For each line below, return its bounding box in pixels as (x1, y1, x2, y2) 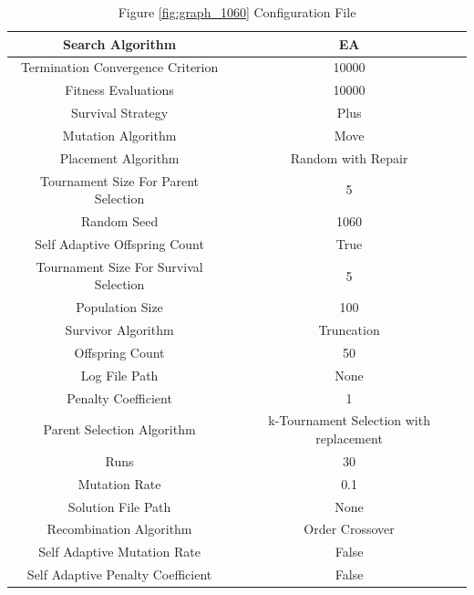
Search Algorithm (62, 34, 177, 53)
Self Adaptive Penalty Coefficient (26, 565, 212, 584)
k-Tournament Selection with (268, 411, 430, 430)
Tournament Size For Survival (36, 256, 203, 276)
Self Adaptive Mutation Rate (38, 542, 201, 561)
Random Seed (80, 212, 159, 231)
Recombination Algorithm (46, 519, 192, 538)
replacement (315, 429, 383, 448)
